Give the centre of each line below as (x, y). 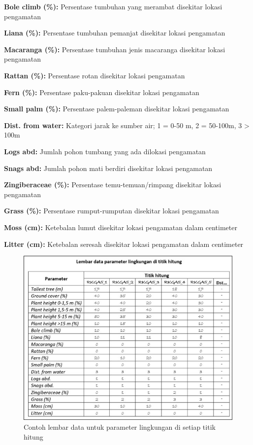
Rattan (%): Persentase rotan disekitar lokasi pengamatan (95, 75)
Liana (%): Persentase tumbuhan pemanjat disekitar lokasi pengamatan (115, 33)
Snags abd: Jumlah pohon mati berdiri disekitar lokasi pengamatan (108, 168)
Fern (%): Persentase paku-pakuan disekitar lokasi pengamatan (102, 92)
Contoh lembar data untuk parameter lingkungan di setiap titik (120, 427)
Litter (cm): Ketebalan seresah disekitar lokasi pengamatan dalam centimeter (124, 244)
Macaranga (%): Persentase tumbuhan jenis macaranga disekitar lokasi (115, 49)
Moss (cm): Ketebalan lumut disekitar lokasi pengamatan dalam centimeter (121, 227)
